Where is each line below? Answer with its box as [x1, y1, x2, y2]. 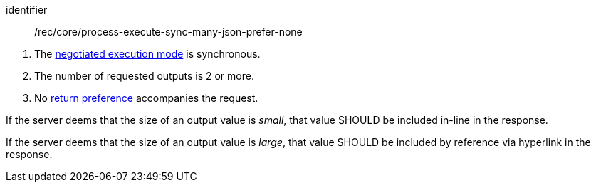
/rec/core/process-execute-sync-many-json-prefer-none [34, 26, 303, 38]
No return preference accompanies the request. [34, 92, 258, 104]
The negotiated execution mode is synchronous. [34, 48, 261, 60]
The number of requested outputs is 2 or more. [34, 70, 254, 82]
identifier [6, 4, 48, 16]
